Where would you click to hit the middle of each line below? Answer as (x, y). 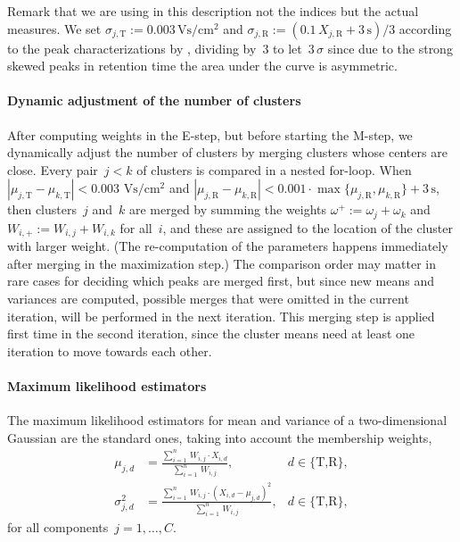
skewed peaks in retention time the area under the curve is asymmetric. (202, 66)
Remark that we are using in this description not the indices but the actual (213, 11)
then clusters (42, 209)
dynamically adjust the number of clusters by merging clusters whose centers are (227, 152)
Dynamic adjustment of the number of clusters (154, 100)
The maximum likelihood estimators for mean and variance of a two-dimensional (227, 420)
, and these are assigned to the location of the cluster (308, 227)
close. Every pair (53, 169)
